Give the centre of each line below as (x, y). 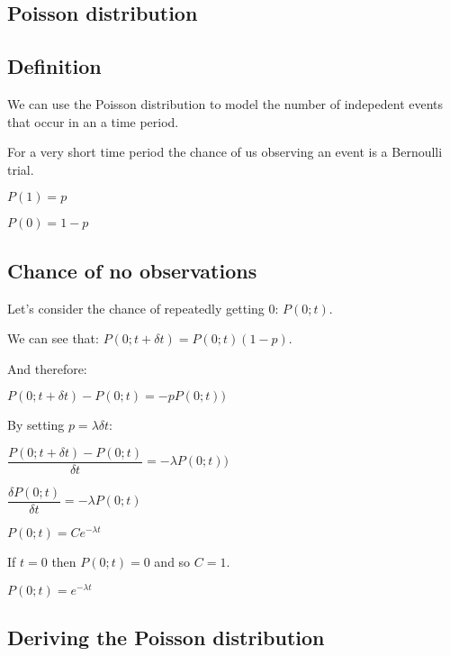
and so (172, 562)
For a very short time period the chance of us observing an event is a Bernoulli (225, 152)
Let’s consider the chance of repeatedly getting (136, 308)
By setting (36, 425)
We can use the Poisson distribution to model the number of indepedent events (225, 103)
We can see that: (53, 338)
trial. (21, 169)
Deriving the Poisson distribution (166, 638)
